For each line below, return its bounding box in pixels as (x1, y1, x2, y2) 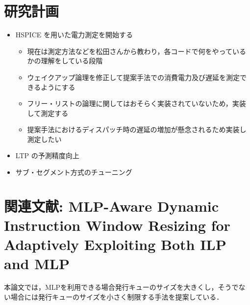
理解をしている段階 (41, 55, 103, 66)
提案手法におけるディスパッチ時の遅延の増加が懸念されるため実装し (27, 124, 247, 135)
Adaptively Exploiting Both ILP (4, 234, 226, 254)
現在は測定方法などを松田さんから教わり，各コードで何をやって (27, 46, 232, 56)
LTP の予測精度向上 (15, 150, 79, 161)
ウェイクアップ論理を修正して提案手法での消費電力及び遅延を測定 (27, 72, 240, 82)
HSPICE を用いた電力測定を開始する (15, 29, 133, 40)
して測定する (27, 108, 69, 118)
